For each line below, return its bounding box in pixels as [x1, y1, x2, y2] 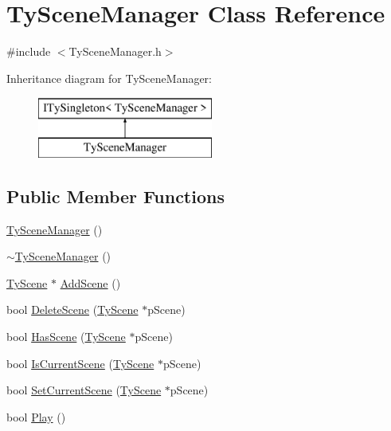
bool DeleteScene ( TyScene [6, 301, 139, 318]
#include [6, 43, 51, 60]
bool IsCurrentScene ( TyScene [6, 355, 154, 371]
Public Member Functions [6, 183, 225, 208]
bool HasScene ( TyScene [6, 328, 126, 345]
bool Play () [6, 408, 66, 425]
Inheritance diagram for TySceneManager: [6, 69, 213, 86]
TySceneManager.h [68, 43, 162, 60]
